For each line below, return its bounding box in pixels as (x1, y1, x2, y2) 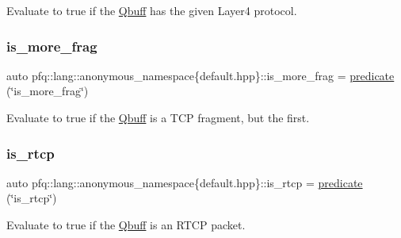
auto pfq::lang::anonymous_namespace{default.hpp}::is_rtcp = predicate (6, 174, 363, 190)
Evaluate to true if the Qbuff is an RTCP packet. (6, 217, 246, 232)
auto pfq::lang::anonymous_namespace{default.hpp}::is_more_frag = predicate (6, 67, 395, 83)
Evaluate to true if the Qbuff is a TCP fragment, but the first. (6, 109, 310, 125)
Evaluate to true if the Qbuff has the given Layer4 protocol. (6, 2, 297, 18)
